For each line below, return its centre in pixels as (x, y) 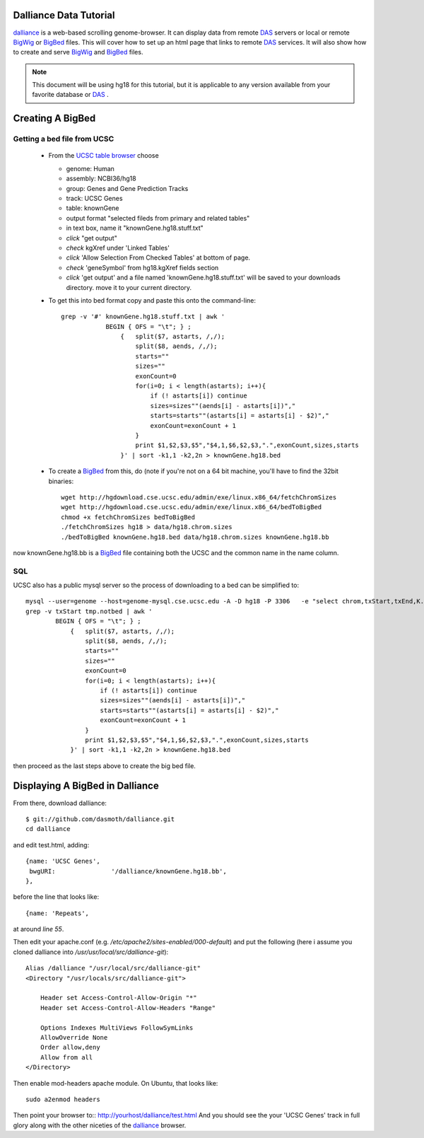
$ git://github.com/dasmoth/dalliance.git (100, 819)
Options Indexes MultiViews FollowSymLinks (117, 1028)
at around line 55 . (39, 929)
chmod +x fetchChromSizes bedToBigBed (128, 517)
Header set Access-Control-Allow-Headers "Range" (128, 1008)
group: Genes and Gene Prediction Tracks (127, 188)
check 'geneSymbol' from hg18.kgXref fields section (142, 267)
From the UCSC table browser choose (104, 156)
